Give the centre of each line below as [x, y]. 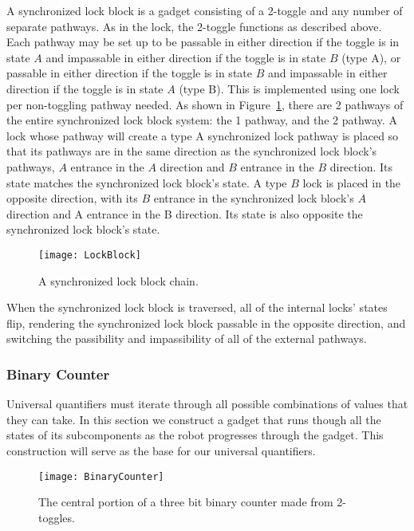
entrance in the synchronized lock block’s [254, 198]
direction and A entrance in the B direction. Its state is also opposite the [185, 213]
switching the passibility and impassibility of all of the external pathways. [187, 338]
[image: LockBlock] [90, 255]
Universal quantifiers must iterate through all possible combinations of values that [207, 404]
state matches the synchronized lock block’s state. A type [147, 182]
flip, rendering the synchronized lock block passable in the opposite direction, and [206, 323]
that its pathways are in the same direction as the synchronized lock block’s [192, 151]
